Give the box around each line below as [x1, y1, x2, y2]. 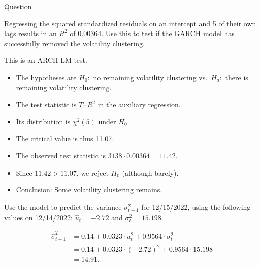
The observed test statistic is [16, 150, 106, 160]
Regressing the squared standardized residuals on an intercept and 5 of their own [4, 18, 256, 28]
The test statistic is [16, 99, 77, 110]
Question [4, 1, 32, 11]
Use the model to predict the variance [4, 201, 122, 212]
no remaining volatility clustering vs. [93, 72, 208, 82]
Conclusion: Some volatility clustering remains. [16, 184, 162, 195]
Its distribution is [16, 116, 71, 126]
